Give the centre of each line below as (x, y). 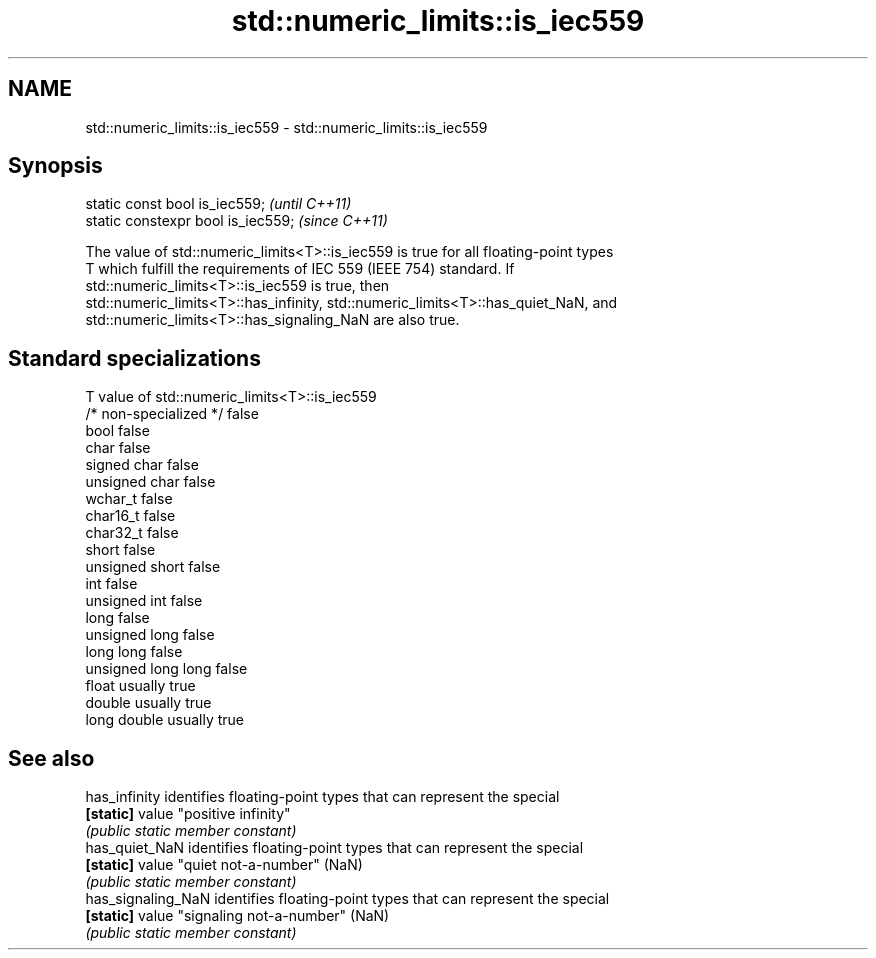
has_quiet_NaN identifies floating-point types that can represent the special (334, 848)
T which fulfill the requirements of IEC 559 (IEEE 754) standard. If (300, 269)
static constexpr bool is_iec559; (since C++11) (236, 221)
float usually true (140, 686)
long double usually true (165, 720)
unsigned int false (144, 601)
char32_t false (132, 533)
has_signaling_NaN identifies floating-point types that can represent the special (347, 899)
